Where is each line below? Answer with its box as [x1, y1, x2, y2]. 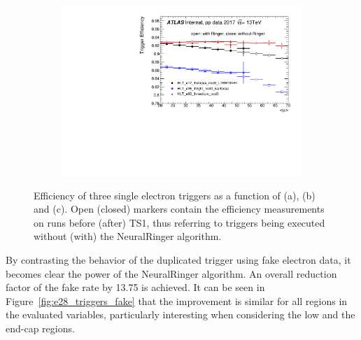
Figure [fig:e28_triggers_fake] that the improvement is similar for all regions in [6, 293, 348, 308]
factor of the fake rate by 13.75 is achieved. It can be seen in [6, 280, 265, 295]
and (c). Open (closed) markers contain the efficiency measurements [34, 201, 325, 216]
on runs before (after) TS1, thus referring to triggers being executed [34, 215, 325, 229]
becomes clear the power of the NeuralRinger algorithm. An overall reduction [6, 266, 337, 281]
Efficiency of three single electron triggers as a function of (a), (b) [34, 187, 316, 202]
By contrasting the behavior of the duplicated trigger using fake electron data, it [6, 253, 351, 267]
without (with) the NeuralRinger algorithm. [34, 229, 222, 243]
